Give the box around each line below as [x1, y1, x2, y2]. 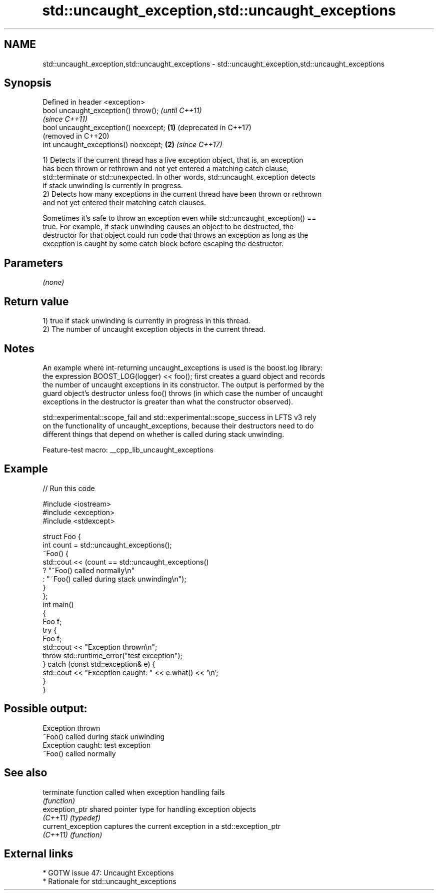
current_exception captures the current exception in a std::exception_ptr [42, 821, 280, 830]
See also [4, 766, 47, 779]
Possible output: [4, 702, 87, 715]
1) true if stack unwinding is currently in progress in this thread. [42, 316, 250, 325]
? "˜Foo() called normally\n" [42, 566, 135, 575]
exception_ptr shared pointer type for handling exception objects [42, 804, 256, 813]
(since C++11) [42, 115, 87, 124]
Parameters [4, 256, 63, 269]
